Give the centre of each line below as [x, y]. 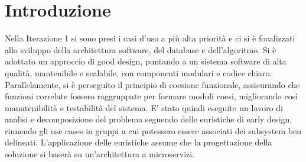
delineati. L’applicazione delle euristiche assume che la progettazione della [139, 142]
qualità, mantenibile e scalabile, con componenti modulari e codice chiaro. [139, 72]
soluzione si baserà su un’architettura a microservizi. [100, 154]
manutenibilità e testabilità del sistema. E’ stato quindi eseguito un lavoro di [144, 107]
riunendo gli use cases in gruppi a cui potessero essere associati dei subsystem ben [153, 130]
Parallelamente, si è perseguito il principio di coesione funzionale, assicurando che [152, 84]
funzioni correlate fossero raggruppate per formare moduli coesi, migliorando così [152, 96]
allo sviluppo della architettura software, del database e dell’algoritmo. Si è [141, 49]
